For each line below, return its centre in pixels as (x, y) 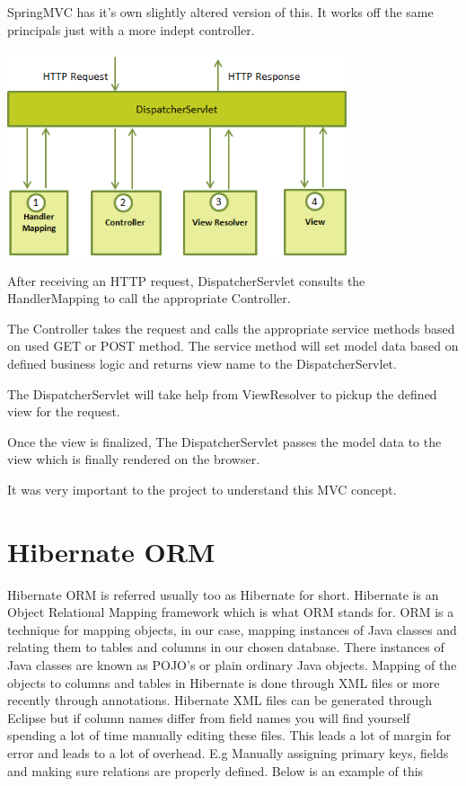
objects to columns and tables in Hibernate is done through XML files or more (224, 682)
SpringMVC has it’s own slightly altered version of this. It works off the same (220, 12)
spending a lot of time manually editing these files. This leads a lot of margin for (229, 735)
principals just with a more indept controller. (131, 29)
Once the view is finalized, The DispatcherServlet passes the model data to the (224, 441)
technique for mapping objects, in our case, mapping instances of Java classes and (232, 629)
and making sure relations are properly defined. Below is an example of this (215, 770)
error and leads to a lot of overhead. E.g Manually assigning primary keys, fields (228, 752)
